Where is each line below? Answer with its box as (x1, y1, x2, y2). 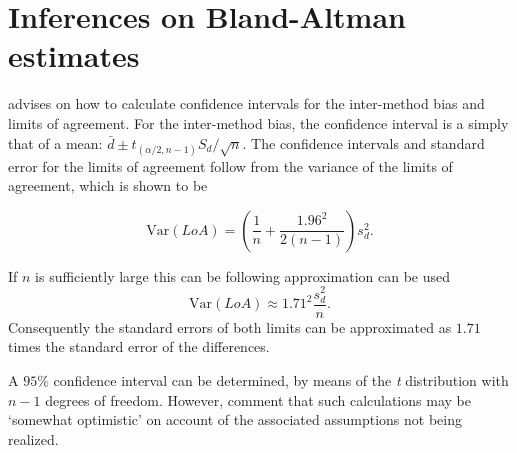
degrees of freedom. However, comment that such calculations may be (45, 389, 471, 410)
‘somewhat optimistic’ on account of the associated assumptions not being (8, 409, 462, 430)
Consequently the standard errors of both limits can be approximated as (8, 316, 452, 337)
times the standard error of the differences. (8, 336, 270, 357)
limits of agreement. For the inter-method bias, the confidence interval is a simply (8, 112, 509, 133)
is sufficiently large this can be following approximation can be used (35, 265, 451, 286)
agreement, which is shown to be (8, 175, 208, 196)
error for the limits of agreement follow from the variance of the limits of (8, 155, 453, 176)
